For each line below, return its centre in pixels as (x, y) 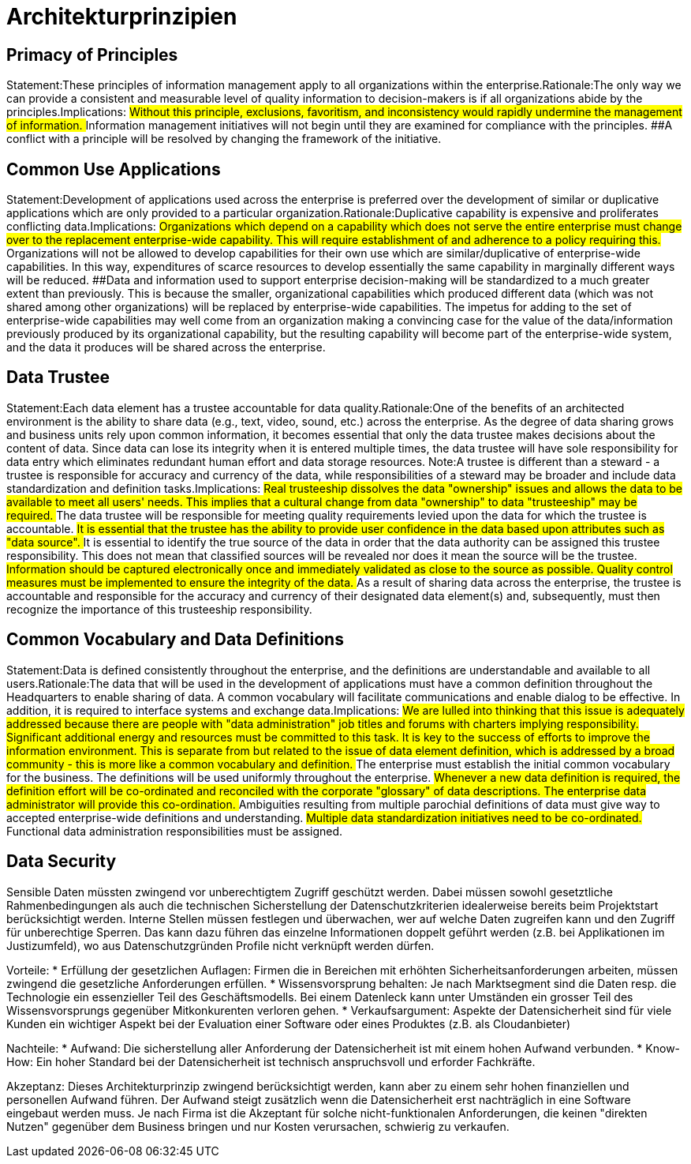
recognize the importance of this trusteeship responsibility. (159, 609)
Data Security (62, 862)
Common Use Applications (114, 169)
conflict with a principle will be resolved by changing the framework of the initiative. (224, 139)
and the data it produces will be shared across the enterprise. (166, 347)
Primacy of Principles (92, 54)
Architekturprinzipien (122, 17)
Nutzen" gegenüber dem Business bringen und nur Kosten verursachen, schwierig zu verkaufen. (258, 1126)
